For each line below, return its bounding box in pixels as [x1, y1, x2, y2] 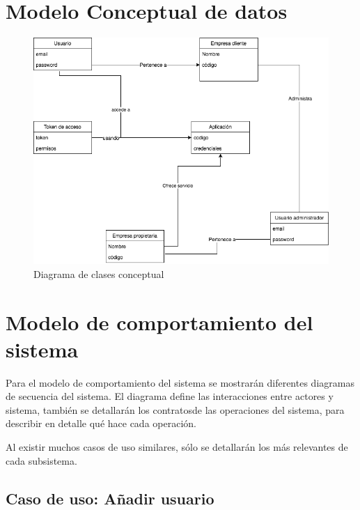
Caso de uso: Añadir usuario [6, 487, 214, 509]
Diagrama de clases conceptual [33, 266, 164, 281]
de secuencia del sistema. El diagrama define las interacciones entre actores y [6, 389, 334, 403]
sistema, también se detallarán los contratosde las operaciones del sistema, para [6, 402, 345, 417]
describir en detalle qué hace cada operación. [6, 416, 196, 431]
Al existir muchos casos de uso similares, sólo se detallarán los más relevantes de [6, 440, 348, 454]
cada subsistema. [6, 453, 77, 467]
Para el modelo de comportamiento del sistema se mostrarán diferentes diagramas [6, 375, 354, 389]
